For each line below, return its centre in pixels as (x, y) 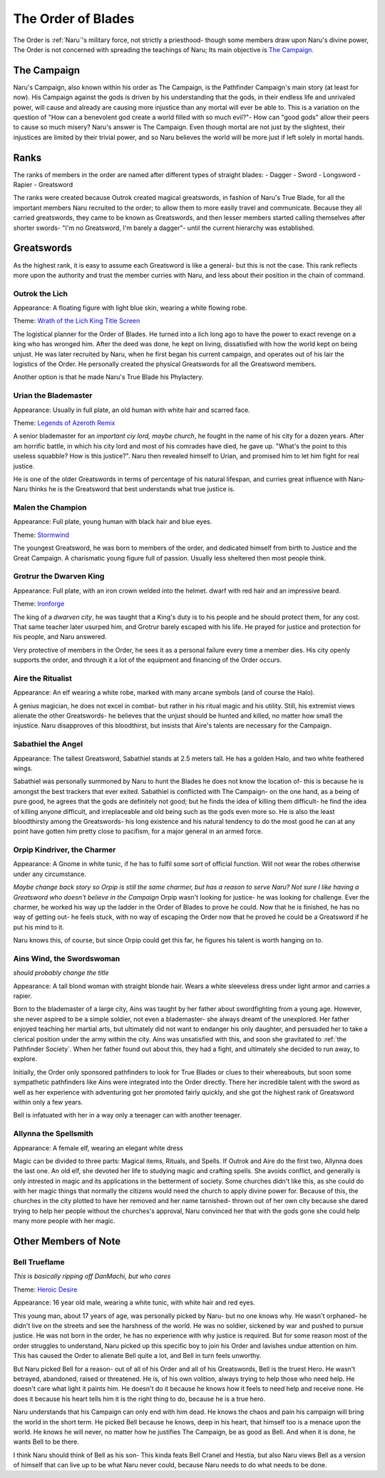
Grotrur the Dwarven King (59, 576)
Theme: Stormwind (41, 535)
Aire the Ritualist (43, 678)
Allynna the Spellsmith (53, 1134)
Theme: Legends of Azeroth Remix (64, 423)
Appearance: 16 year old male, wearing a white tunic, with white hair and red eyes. (134, 1302)
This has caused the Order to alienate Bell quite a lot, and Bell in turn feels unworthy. (137, 1356)
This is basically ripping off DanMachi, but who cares (92, 1276)
